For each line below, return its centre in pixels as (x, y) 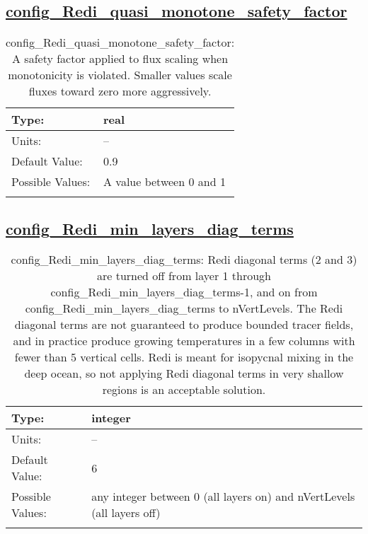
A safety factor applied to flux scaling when (120, 59)
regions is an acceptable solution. (184, 390)
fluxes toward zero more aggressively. (120, 91)
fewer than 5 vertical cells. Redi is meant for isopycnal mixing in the (184, 357)
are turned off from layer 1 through (184, 276)
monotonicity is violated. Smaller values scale (120, 75)
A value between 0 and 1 (165, 182)
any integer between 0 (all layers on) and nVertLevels (223, 497)
